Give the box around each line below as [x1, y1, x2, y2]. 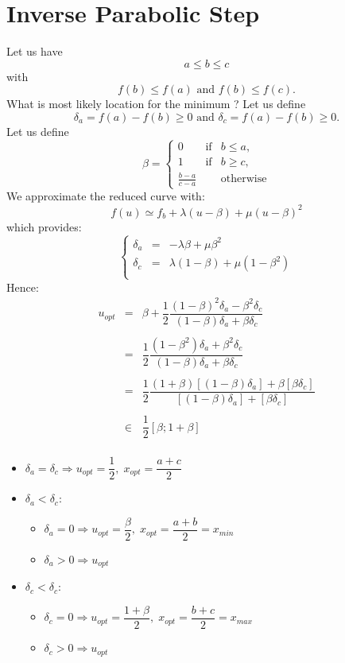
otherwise [220, 173, 267, 185]
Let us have [6, 43, 63, 60]
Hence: [6, 278, 39, 295]
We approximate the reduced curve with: [6, 188, 205, 204]
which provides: [6, 218, 82, 235]
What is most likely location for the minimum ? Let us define [6, 95, 306, 112]
